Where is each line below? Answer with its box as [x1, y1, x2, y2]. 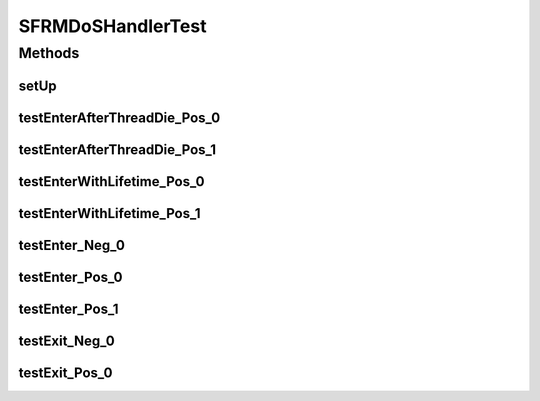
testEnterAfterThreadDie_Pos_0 [18, 109, 221, 126]
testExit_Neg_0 [18, 332, 115, 349]
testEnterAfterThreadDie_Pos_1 [18, 141, 217, 158]
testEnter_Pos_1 [18, 300, 119, 317]
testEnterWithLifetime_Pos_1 [18, 205, 201, 222]
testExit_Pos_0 [18, 364, 113, 381]
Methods [18, 44, 80, 62]
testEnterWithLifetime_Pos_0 [18, 173, 205, 190]
